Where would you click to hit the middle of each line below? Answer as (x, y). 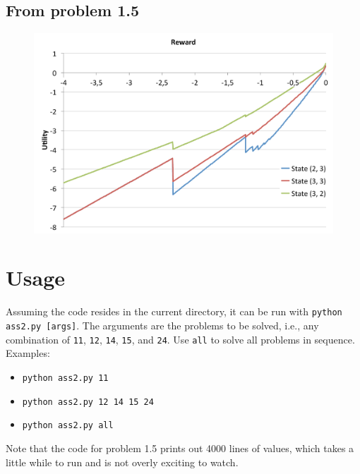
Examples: (28, 353)
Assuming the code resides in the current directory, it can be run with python (174, 311)
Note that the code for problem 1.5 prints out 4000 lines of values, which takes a (180, 448)
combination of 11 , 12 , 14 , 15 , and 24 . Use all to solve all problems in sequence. (180, 339)
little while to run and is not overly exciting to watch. (122, 462)
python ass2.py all (68, 426)
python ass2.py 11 (65, 378)
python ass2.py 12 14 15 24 (88, 402)
